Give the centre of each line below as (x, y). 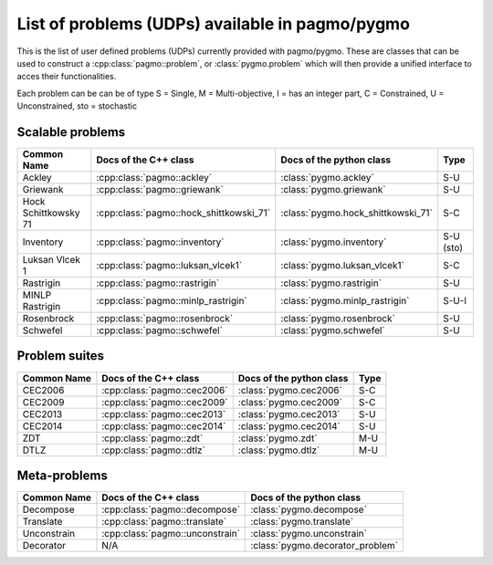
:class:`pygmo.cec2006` (290, 390)
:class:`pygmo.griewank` (333, 190)
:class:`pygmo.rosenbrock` (338, 319)
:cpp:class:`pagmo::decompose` (171, 509)
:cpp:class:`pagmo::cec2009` (165, 402)
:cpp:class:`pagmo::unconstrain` (171, 534)
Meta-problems (63, 475)
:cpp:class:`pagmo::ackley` (154, 178)
